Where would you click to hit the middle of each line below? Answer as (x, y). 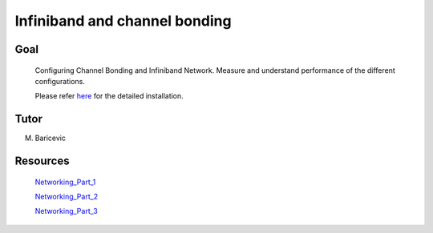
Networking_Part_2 (67, 197)
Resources (42, 161)
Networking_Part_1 (65, 182)
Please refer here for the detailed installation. (109, 96)
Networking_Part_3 (66, 211)
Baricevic (50, 138)
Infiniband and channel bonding (123, 21)
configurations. (60, 81)
